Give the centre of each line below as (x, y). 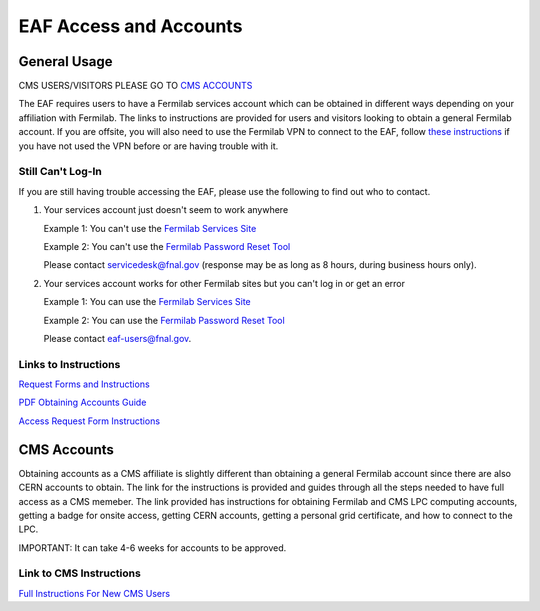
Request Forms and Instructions (84, 384)
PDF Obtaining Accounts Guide (82, 402)
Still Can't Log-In (60, 172)
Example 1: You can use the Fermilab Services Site (147, 302)
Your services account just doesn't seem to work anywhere (166, 210)
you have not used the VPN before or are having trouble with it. (148, 146)
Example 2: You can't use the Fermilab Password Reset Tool (167, 246)
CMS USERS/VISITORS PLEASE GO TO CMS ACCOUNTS (135, 86)
